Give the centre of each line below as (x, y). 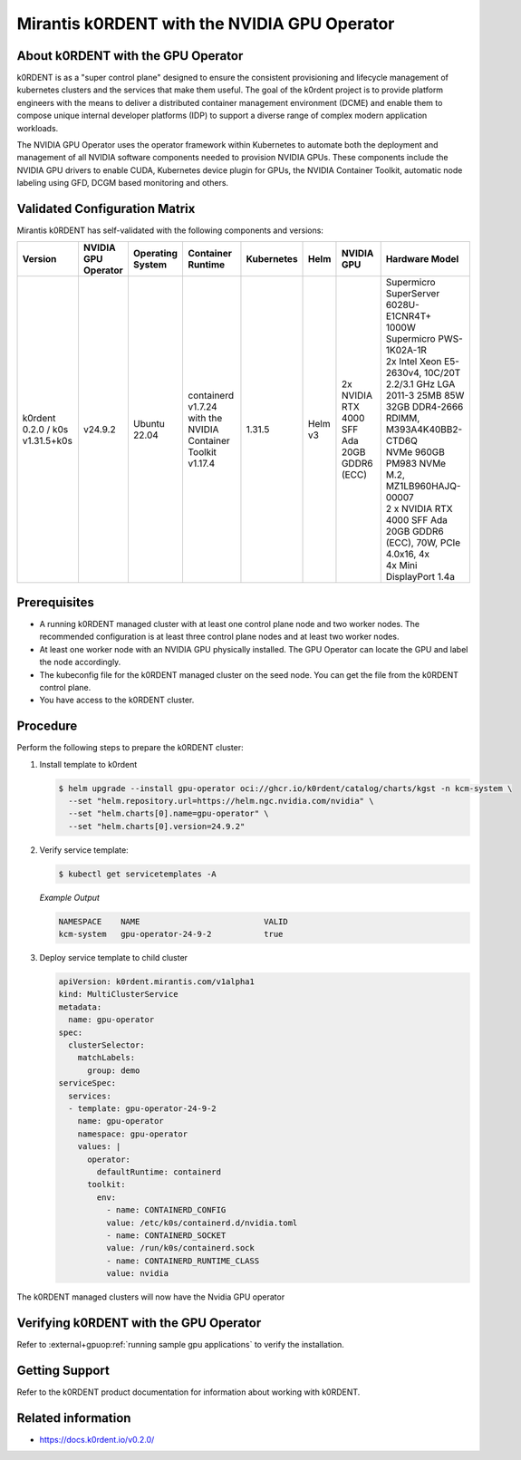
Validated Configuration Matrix (106, 209)
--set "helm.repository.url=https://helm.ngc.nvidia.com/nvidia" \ (221, 801)
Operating (155, 254)
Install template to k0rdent (88, 764)
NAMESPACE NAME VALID (174, 921)
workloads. (38, 128)
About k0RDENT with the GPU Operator (130, 56)
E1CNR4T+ (409, 316)
